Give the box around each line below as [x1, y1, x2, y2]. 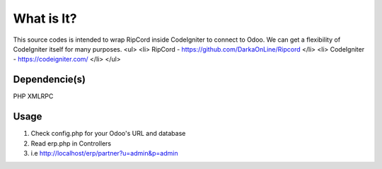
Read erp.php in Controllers [30, 139, 112, 148]
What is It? [13, 11, 77, 26]
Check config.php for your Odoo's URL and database [30, 129, 186, 138]
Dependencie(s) [13, 74, 86, 86]
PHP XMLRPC [13, 92, 54, 100]
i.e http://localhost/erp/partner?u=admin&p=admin [30, 148, 178, 157]
